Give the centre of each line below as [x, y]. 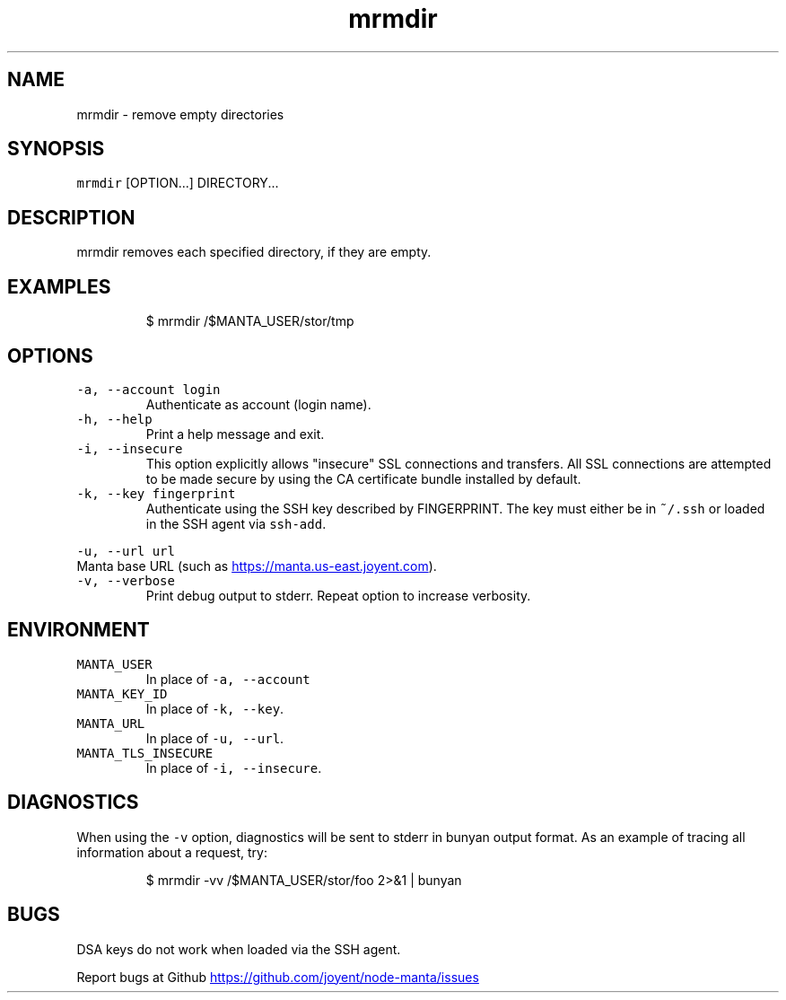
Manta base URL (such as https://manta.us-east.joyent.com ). [257, 566]
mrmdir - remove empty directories [180, 114]
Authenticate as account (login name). [258, 404]
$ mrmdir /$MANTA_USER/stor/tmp [250, 321]
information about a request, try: [172, 852]
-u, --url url [126, 551]
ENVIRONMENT [79, 630]
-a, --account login [148, 389]
